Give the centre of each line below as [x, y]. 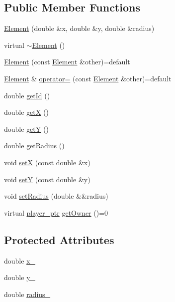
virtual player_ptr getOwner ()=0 [56, 212]
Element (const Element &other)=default [67, 62]
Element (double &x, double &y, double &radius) [79, 28]
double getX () [26, 112]
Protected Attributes [59, 239]
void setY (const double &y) [47, 179]
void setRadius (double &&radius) [56, 196]
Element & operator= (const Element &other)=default [88, 78]
